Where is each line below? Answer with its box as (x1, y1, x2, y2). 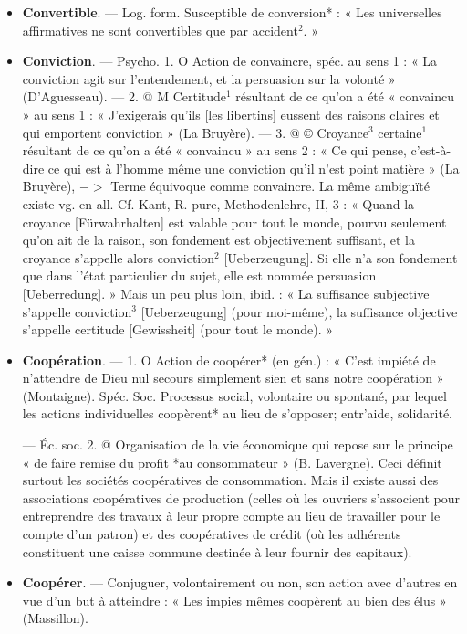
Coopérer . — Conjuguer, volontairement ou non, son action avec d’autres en (22, 573, 458, 592)
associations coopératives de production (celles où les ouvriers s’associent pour (22, 488, 461, 507)
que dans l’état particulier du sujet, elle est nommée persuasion (22, 266, 377, 285)
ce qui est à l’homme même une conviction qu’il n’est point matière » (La (47, 158, 460, 177)
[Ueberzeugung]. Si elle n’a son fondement (223, 248, 458, 267)
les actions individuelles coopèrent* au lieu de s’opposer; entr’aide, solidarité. (22, 404, 452, 423)
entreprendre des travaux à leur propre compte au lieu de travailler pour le (22, 506, 441, 525)
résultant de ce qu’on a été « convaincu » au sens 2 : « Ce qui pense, (22, 141, 407, 160)
